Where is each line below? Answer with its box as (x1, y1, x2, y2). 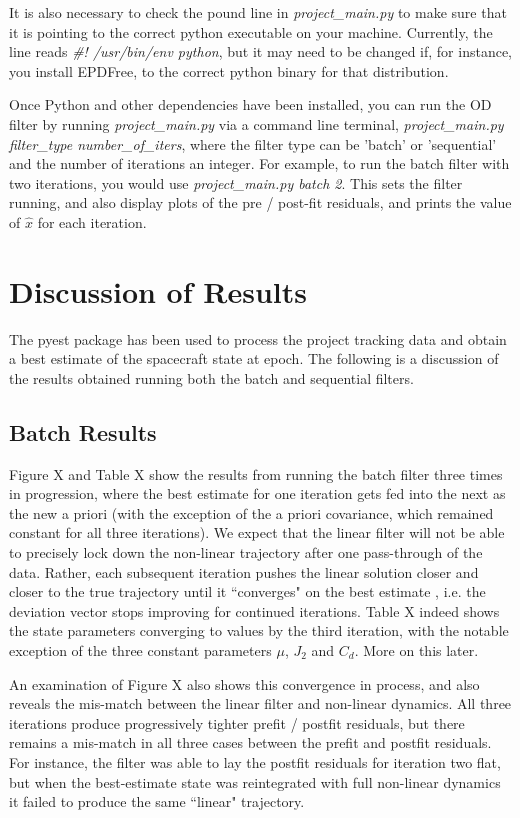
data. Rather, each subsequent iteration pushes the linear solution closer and (9, 561, 479, 582)
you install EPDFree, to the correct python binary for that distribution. (9, 60, 449, 81)
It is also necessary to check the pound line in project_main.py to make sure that (9, 2, 507, 22)
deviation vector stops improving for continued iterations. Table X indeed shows (9, 600, 500, 621)
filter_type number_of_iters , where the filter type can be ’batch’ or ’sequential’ (9, 133, 497, 154)
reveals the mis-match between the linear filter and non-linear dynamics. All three (9, 693, 512, 714)
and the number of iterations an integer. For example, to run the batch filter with (9, 153, 510, 174)
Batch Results (9, 416, 157, 447)
